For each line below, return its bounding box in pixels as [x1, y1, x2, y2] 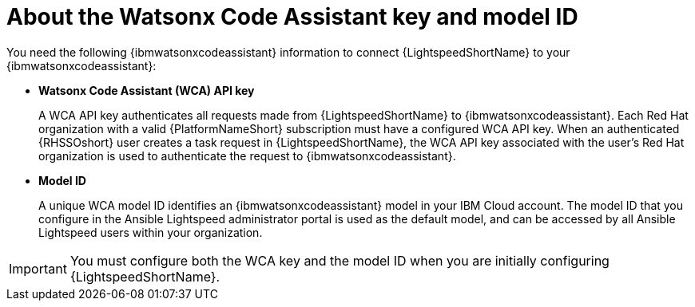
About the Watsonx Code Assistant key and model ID [6, 3, 578, 30]
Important [9, 260, 67, 277]
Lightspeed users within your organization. [38, 225, 263, 239]
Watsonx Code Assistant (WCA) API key [38, 83, 255, 97]
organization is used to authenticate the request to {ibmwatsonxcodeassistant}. [38, 148, 456, 163]
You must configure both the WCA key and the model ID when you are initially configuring [69, 252, 610, 269]
